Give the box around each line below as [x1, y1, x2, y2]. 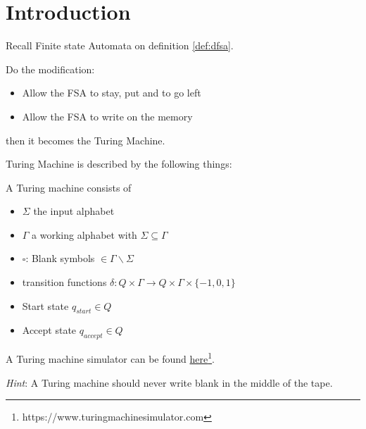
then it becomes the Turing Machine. [6, 132, 165, 147]
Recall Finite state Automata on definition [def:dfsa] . [6, 38, 234, 53]
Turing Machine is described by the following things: [6, 156, 232, 171]
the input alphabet [33, 204, 115, 218]
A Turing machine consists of [6, 180, 132, 194]
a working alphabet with [32, 227, 137, 242]
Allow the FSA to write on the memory [22, 108, 193, 123]
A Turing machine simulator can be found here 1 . [6, 349, 215, 366]
